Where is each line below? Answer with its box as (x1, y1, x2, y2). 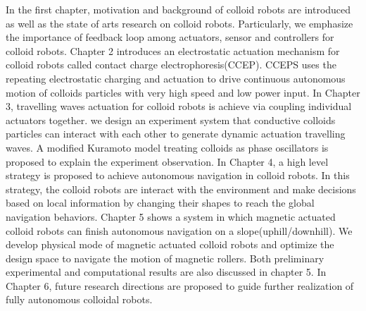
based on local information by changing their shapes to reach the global (6, 195, 315, 210)
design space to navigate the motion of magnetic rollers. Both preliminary (6, 250, 324, 265)
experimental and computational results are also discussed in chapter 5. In (6, 264, 327, 279)
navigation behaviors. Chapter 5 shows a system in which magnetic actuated (6, 209, 336, 224)
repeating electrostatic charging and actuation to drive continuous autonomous (6, 71, 346, 85)
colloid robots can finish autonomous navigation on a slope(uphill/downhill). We (6, 223, 353, 238)
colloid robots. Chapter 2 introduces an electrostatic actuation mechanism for (6, 43, 340, 58)
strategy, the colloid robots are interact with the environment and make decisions (6, 181, 356, 196)
